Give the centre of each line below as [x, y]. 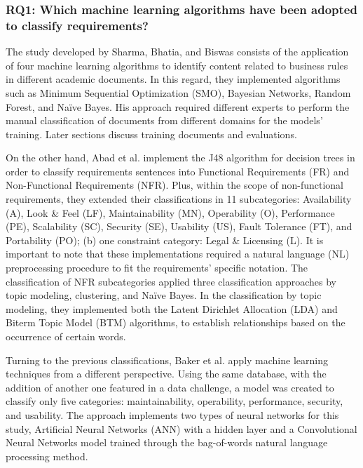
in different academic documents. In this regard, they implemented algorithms [173, 79]
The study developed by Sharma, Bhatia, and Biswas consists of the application [177, 52]
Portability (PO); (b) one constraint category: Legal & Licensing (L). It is [165, 240]
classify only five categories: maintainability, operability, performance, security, [174, 401]
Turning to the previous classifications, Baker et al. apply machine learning [167, 360]
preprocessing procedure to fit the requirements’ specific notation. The [157, 268]
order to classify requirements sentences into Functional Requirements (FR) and [178, 171]
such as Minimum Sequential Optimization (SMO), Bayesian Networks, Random [178, 92]
